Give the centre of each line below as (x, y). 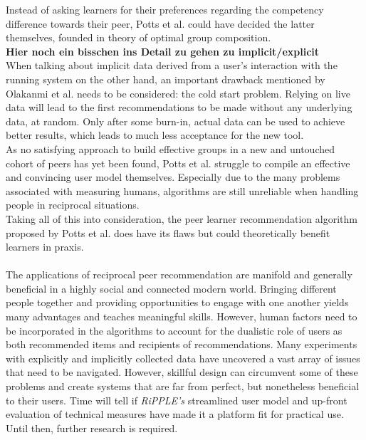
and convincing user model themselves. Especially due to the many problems (173, 177)
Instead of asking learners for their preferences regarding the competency (165, 9)
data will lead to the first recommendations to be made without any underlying (179, 107)
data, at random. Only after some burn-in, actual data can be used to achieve (176, 121)
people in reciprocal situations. (73, 205)
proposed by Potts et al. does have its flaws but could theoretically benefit (168, 232)
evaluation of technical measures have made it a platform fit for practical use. (175, 414)
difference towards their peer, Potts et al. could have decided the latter (160, 23)
